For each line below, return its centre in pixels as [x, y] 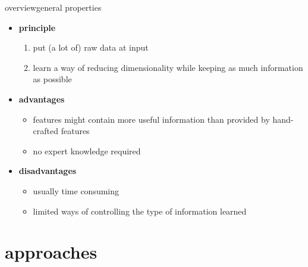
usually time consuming [76, 190]
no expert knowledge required [87, 150]
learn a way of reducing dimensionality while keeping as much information [168, 67]
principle [37, 27]
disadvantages [48, 171]
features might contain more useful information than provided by [151, 119]
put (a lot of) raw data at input [91, 47]
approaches [51, 252]
